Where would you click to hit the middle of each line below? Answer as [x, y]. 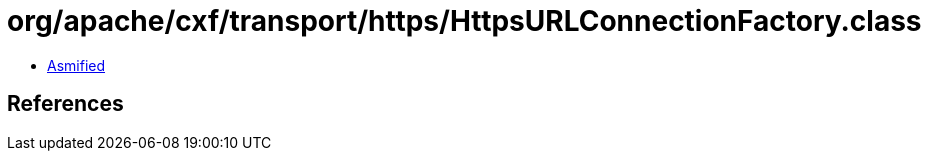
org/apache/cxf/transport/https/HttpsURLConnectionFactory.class [464, 21]
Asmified [76, 65]
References [65, 104]
